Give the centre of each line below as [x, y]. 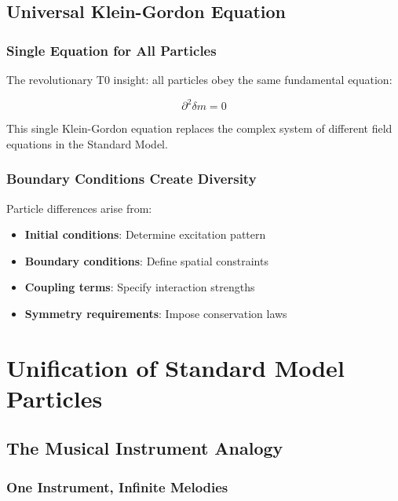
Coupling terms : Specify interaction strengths [140, 287]
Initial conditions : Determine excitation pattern [145, 234]
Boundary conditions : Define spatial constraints [146, 260]
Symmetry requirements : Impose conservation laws [156, 313]
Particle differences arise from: [79, 208]
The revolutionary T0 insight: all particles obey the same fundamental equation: [199, 79]
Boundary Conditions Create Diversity [131, 179]
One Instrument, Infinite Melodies [117, 486]
